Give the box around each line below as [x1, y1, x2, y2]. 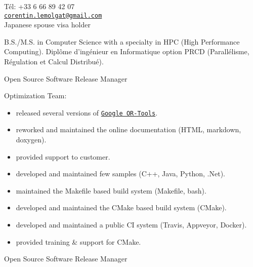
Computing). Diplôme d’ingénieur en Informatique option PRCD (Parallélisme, [4, 46, 249, 57]
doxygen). [16, 134, 47, 145]
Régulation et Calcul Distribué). [4, 56, 104, 67]
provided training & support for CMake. [16, 236, 141, 247]
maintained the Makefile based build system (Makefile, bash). [16, 185, 206, 196]
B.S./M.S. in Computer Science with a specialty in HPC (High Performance [4, 36, 240, 47]
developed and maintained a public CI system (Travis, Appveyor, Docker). [16, 219, 247, 230]
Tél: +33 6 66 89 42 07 [4, 1, 75, 11]
